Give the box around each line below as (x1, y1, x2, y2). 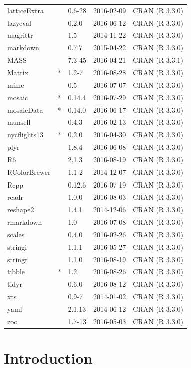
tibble (7, 266, 25, 277)
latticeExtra (7, 5, 44, 15)
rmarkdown (7, 217, 42, 227)
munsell (7, 117, 31, 127)
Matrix (7, 67, 29, 77)
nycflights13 (7, 129, 44, 140)
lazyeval (7, 17, 31, 28)
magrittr (7, 30, 33, 40)
